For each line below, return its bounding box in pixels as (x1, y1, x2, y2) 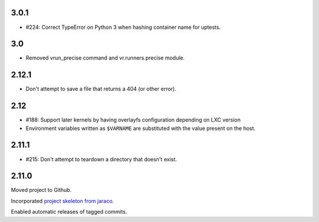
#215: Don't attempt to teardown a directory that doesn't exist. (25, 155, 177, 162)
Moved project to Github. (11, 187, 72, 194)
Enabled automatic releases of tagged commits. (11, 208, 127, 216)
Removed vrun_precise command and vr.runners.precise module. (25, 54, 185, 61)
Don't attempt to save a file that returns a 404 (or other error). (25, 86, 177, 93)
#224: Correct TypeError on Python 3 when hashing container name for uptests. (25, 24, 221, 31)
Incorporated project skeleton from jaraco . (11, 197, 115, 204)
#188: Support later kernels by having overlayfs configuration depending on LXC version (25, 116, 241, 123)
